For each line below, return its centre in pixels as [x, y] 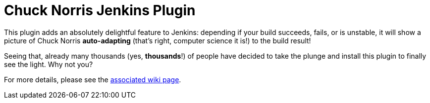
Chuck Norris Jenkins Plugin [100, 10]
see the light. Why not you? [49, 64]
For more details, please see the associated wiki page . [93, 79]
